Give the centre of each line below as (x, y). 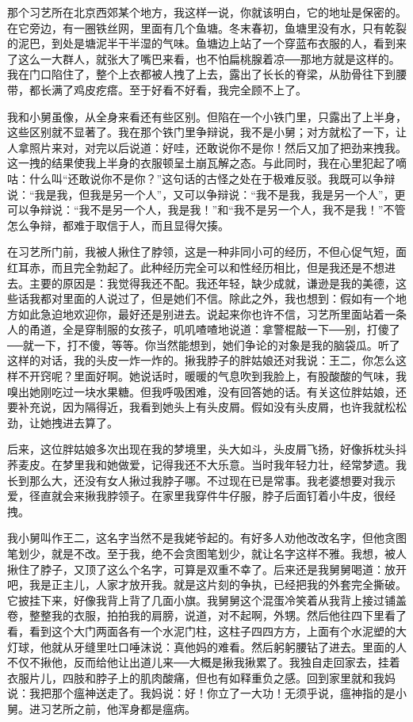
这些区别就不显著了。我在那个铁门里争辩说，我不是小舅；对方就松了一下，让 (207, 132)
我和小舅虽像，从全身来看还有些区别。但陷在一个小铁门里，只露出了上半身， (207, 116)
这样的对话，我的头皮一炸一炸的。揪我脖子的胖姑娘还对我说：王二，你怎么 (201, 360)
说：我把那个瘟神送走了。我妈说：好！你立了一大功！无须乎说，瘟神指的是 (201, 693)
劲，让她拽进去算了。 (63, 422)
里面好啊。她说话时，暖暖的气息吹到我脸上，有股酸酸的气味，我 (240, 376)
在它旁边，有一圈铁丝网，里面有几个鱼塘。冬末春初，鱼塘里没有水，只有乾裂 (207, 27)
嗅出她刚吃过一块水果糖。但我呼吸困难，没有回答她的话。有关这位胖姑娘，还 (207, 391)
